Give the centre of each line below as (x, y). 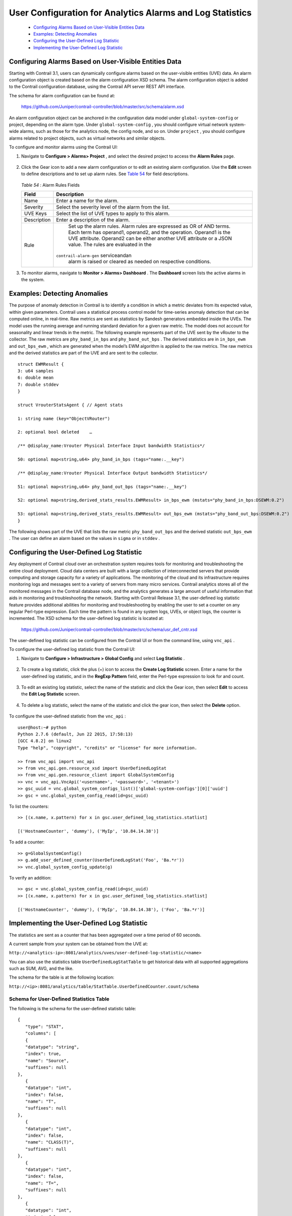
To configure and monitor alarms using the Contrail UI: (64, 147)
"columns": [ (41, 1033)
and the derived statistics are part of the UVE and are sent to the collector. (83, 353)
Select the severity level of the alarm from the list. (113, 207)
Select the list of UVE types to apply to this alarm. (113, 214)
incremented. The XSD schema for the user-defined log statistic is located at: (86, 618)
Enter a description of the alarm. (93, 220)
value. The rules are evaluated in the (110, 245)
